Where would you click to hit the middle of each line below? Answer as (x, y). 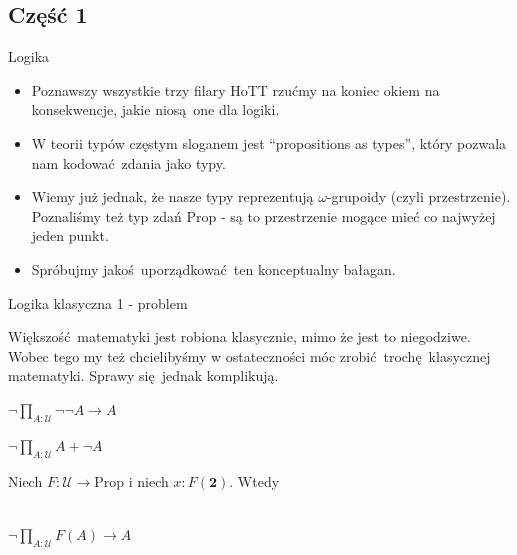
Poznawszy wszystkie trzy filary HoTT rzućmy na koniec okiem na (235, 89)
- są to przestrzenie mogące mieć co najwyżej (358, 215)
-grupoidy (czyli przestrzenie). (418, 196)
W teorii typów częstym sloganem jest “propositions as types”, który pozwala (269, 142)
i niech (148, 480)
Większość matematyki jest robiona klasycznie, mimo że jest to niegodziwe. (239, 336)
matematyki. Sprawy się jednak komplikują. (143, 375)
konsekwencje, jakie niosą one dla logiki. (155, 109)
